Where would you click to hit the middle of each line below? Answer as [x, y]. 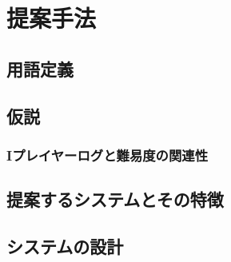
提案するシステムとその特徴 [115, 199]
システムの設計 [65, 246]
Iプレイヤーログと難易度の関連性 [108, 155]
